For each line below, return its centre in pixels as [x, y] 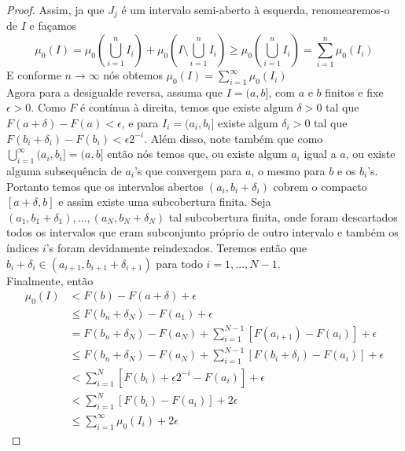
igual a [320, 154]
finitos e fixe [354, 92]
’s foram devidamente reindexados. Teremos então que [177, 247]
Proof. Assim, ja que [55, 9]
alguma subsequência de [64, 171]
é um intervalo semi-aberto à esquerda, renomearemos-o [256, 9]
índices [23, 247]
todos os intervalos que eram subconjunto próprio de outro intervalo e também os [202, 232]
